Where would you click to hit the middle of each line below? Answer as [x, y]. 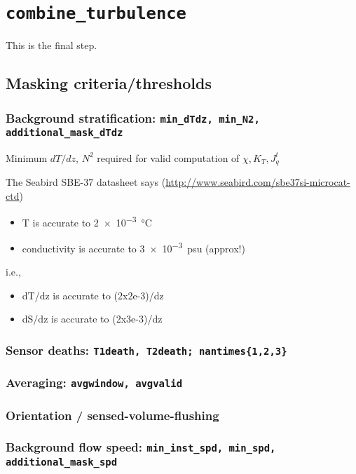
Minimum [27, 157]
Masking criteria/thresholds [109, 83]
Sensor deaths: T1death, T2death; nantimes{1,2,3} [146, 350]
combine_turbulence [96, 14]
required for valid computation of [168, 157]
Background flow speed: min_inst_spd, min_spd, [141, 447]
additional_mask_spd [62, 462]
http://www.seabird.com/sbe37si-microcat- [258, 182]
